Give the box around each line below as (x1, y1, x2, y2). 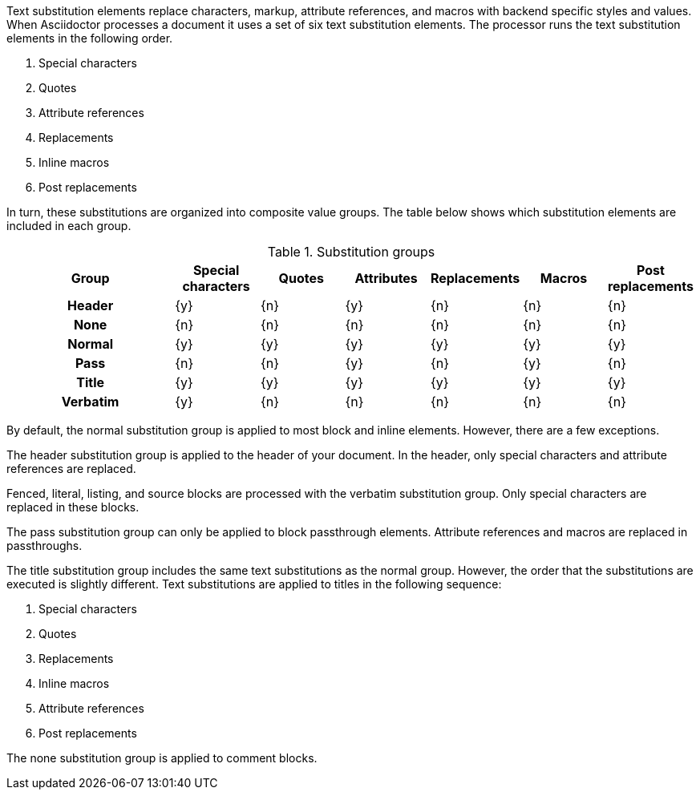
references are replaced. (6, 462, 136, 475)
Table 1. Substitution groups (267, 244, 435, 260)
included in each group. (6, 219, 132, 232)
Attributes (354, 270, 418, 286)
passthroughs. (6, 539, 83, 552)
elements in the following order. (6, 31, 173, 45)
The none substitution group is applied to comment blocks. (6, 751, 318, 765)
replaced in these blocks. (6, 500, 140, 514)
